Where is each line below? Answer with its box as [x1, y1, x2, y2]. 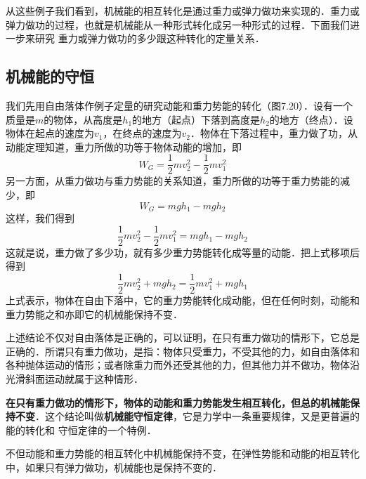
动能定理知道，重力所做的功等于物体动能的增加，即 [6, 139, 242, 154]
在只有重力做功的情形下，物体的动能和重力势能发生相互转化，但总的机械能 [6, 395, 350, 409]
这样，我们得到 [6, 211, 74, 225]
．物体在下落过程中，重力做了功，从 [190, 126, 358, 140]
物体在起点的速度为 [6, 126, 94, 140]
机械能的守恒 [6, 65, 94, 87]
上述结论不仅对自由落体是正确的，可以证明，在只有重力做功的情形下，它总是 [6, 330, 360, 345]
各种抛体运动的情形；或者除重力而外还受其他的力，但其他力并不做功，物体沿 [6, 357, 360, 372]
